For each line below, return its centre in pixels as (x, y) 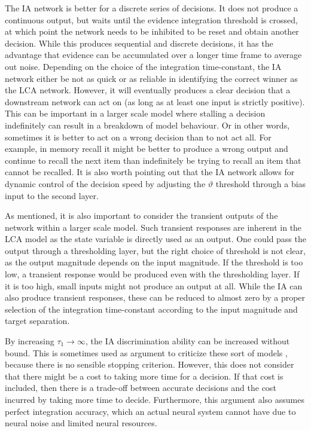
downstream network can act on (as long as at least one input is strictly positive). (155, 101)
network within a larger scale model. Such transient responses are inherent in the (153, 227)
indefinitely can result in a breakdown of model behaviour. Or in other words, (147, 125)
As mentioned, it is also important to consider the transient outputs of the (141, 215)
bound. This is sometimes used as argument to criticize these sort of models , (146, 352)
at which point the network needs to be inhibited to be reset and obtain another (152, 31)
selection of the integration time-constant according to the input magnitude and (151, 309)
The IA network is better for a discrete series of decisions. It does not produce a (152, 8)
